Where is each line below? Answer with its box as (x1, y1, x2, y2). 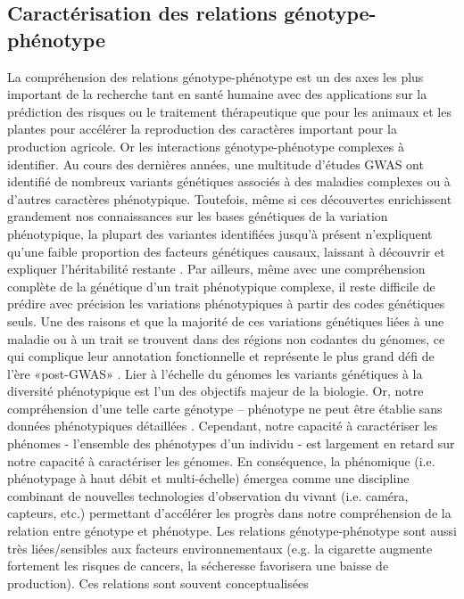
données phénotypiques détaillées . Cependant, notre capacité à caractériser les (7, 416, 438, 435)
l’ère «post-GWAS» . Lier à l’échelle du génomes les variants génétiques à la (7, 364, 423, 382)
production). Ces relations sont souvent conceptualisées (7, 573, 309, 592)
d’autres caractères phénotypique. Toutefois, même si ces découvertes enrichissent (7, 189, 452, 208)
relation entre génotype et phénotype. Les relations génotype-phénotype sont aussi (7, 521, 457, 540)
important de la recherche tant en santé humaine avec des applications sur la (7, 85, 427, 103)
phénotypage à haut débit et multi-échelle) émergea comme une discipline (7, 469, 410, 488)
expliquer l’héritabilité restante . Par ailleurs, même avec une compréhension (7, 259, 426, 278)
